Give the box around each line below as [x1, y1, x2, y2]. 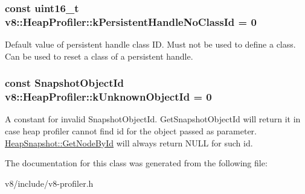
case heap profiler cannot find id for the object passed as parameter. [5, 125, 257, 137]
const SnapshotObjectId [5, 75, 124, 90]
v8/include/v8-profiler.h [5, 177, 94, 189]
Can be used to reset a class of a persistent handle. [5, 49, 193, 62]
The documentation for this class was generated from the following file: [5, 157, 268, 169]
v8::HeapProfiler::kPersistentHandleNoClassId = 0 [5, 14, 257, 29]
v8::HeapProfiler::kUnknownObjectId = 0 [5, 89, 212, 104]
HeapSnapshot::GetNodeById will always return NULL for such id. [5, 136, 253, 149]
